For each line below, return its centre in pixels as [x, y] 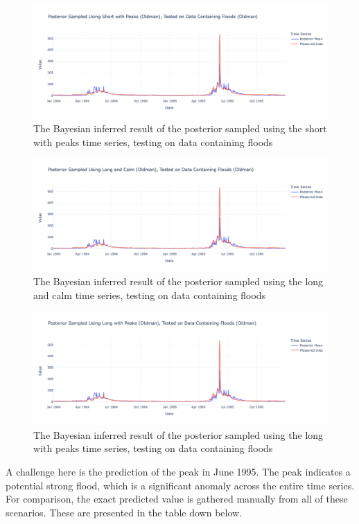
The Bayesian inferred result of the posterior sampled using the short [180, 128]
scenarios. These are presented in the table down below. [124, 512]
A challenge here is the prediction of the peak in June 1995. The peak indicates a [178, 471]
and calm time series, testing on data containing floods [150, 295]
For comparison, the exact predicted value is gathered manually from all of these [177, 499]
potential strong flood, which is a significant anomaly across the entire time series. [180, 485]
